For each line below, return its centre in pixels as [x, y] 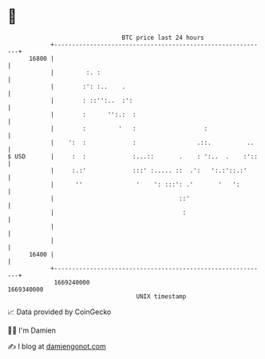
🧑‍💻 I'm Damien [32, 330]
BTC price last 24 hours [163, 38]
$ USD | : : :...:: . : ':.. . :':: [133, 156]
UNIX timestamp [161, 296]
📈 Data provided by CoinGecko [59, 312]
